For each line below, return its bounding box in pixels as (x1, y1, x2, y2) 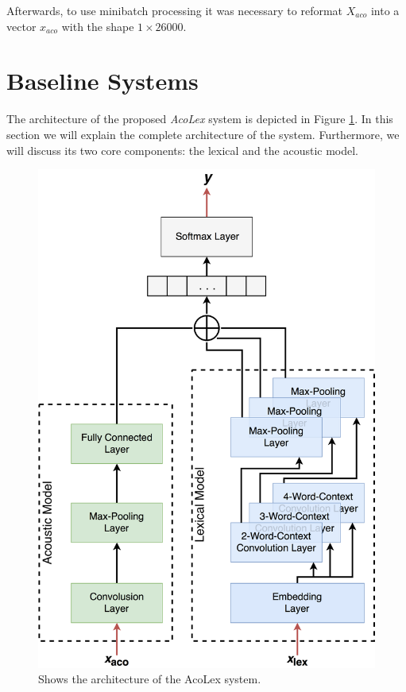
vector (6, 17, 37, 34)
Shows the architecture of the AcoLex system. (38, 671, 261, 687)
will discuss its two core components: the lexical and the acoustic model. (6, 141, 359, 158)
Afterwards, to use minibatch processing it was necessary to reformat (6, 2, 343, 18)
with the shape (61, 17, 134, 34)
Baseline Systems (6, 64, 199, 97)
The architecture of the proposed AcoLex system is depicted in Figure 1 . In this (6, 110, 393, 127)
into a (370, 2, 400, 18)
